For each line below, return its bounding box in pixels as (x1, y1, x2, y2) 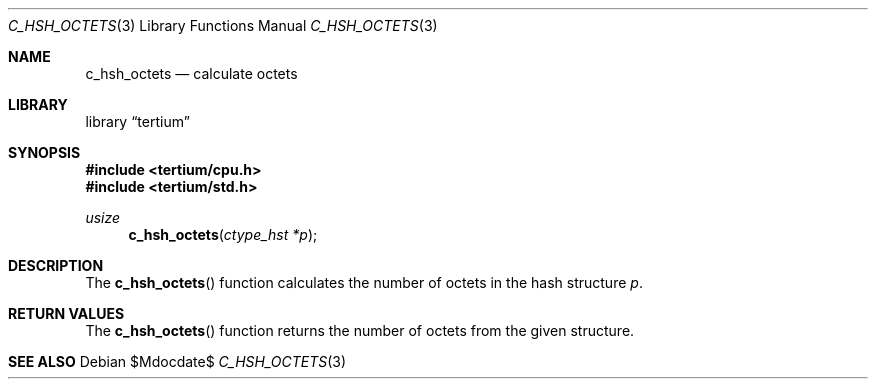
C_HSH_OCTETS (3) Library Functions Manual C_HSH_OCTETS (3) (8, 17, 438, 34)
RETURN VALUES (8, 305, 125, 322)
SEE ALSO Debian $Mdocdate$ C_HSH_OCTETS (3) (8, 353, 347, 370)
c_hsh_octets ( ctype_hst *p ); (128, 226, 318, 243)
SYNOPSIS (8, 144, 81, 161)
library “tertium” (85, 113, 190, 130)
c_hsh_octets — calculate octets (85, 65, 298, 82)
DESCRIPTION (8, 257, 104, 274)
